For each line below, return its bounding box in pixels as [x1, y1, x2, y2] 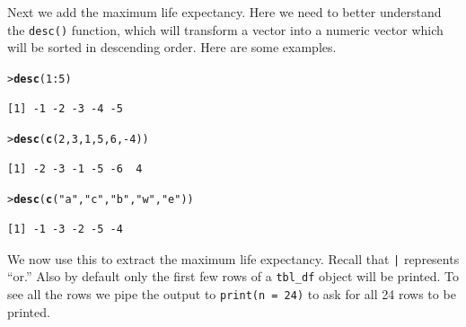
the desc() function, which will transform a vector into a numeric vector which [7, 20, 444, 39]
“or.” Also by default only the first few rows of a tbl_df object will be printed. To [7, 267, 460, 286]
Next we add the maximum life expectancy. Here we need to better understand [7, 3, 442, 21]
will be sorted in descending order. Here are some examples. [7, 38, 337, 57]
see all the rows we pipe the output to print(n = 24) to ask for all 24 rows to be [7, 284, 456, 303]
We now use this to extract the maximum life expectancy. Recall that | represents [7, 249, 460, 268]
